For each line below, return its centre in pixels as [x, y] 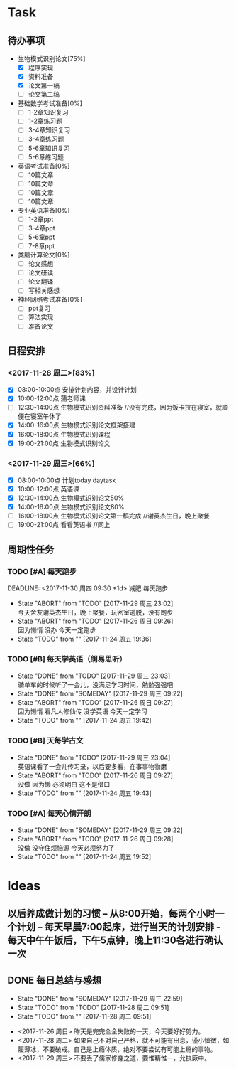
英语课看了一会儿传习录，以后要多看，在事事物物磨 [92, 766]
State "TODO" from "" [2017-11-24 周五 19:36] [84, 639]
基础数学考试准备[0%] [50, 103]
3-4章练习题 [46, 139]
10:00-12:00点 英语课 [49, 489]
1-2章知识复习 [48, 112]
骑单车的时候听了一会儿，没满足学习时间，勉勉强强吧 [95, 685]
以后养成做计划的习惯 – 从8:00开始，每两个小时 [111, 914]
